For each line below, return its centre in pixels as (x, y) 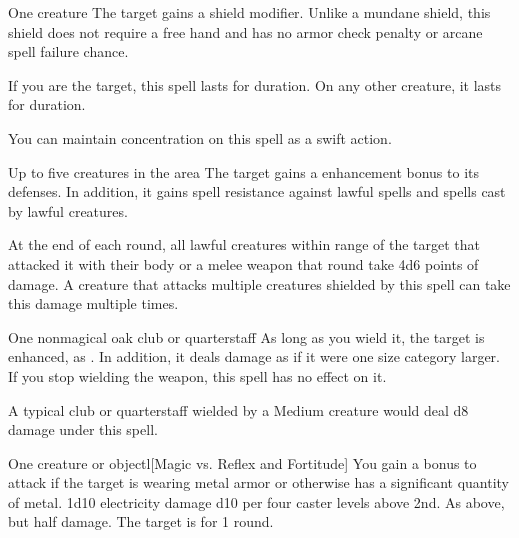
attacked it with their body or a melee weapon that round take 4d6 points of (243, 263)
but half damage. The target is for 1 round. (141, 521)
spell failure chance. (68, 51)
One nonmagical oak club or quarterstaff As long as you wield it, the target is (246, 336)
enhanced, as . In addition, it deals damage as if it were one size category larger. (254, 356)
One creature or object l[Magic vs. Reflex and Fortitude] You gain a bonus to (242, 462)
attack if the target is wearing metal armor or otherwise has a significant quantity (259, 482)
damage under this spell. (83, 429)
